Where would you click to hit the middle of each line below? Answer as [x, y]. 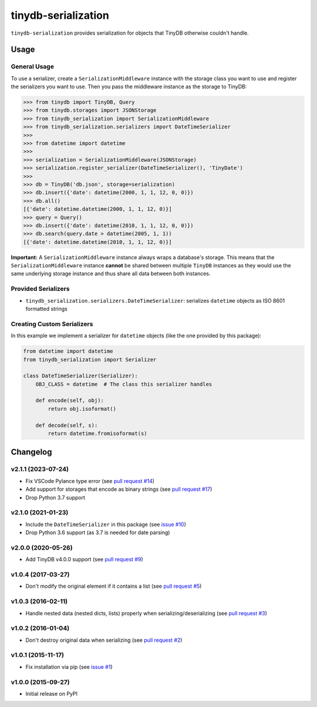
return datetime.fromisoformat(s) [97, 434]
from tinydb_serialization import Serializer [90, 359]
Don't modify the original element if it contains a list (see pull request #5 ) [114, 586]
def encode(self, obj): [70, 401]
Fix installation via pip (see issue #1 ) [69, 666]
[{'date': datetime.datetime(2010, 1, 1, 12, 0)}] [98, 242]
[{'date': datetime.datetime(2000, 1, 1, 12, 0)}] [98, 209]
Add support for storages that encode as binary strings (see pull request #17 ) [119, 489]
